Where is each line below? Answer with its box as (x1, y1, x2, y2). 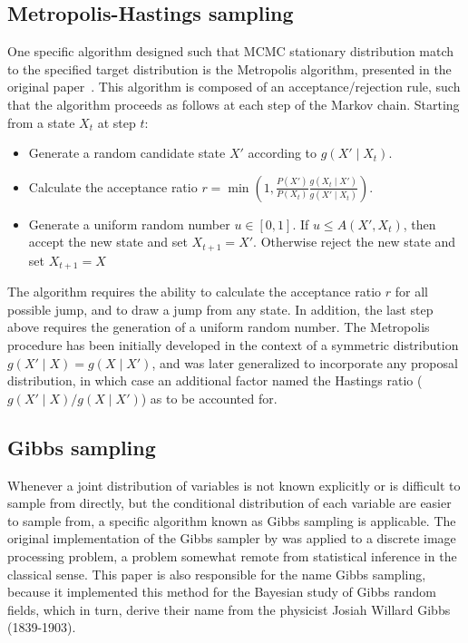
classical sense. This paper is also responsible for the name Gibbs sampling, (7, 564, 426, 583)
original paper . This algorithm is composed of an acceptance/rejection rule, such (7, 77, 461, 96)
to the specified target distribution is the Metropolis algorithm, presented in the (7, 59, 452, 78)
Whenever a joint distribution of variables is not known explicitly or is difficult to (7, 475, 461, 494)
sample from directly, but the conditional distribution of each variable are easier (7, 493, 452, 512)
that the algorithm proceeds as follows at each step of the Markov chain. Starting (7, 94, 460, 113)
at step (97, 112, 136, 132)
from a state (7, 112, 75, 132)
